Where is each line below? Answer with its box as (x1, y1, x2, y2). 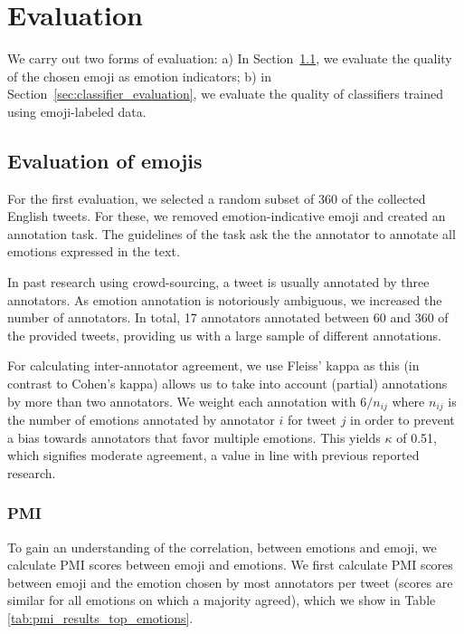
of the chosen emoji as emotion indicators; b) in (7, 66, 271, 85)
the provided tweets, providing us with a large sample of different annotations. (7, 325, 441, 344)
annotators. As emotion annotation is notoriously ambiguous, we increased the (7, 290, 442, 309)
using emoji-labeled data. (7, 101, 147, 120)
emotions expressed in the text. (7, 242, 180, 261)
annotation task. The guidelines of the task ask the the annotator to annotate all (7, 224, 456, 243)
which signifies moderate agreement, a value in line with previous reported (7, 446, 420, 465)
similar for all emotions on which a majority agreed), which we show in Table (7, 591, 436, 610)
